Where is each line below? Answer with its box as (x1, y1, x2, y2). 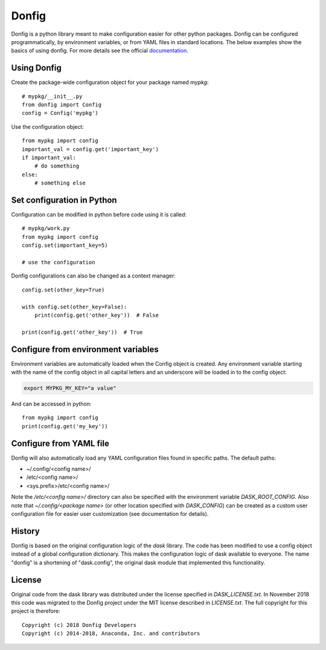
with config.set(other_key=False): (22, 303, 127, 310)
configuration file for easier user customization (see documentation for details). (11, 510, 209, 518)
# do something (34, 163, 80, 169)
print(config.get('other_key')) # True (22, 328, 143, 336)
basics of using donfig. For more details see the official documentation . (11, 47, 188, 54)
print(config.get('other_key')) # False (34, 311, 159, 319)
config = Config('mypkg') (22, 109, 99, 117)
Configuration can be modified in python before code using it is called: (11, 211, 187, 218)
